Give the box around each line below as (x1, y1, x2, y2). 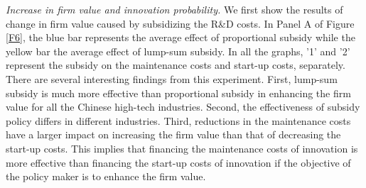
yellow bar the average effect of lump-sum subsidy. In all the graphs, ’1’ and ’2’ (6, 43, 350, 58)
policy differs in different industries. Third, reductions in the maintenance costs (6, 113, 351, 128)
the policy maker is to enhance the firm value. (6, 169, 206, 184)
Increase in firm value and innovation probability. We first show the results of (6, 2, 343, 16)
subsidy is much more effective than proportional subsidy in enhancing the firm (6, 85, 351, 100)
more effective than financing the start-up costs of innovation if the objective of (6, 155, 351, 170)
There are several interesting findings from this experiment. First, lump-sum (6, 71, 338, 86)
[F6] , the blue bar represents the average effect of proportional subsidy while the (6, 30, 355, 45)
